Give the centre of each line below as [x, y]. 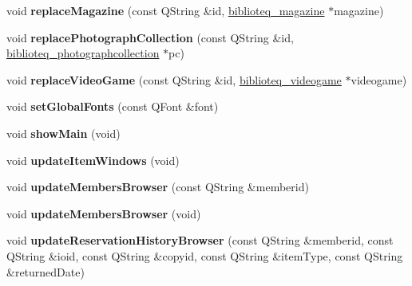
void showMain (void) [63, 133]
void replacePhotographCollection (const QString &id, [150, 37]
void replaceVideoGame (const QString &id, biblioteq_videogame [174, 79]
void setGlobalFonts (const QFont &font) [113, 106]
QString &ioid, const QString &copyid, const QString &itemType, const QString [205, 255]
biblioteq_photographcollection [83, 53]
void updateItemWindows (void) [93, 160]
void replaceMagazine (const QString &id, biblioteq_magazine [166, 10]
